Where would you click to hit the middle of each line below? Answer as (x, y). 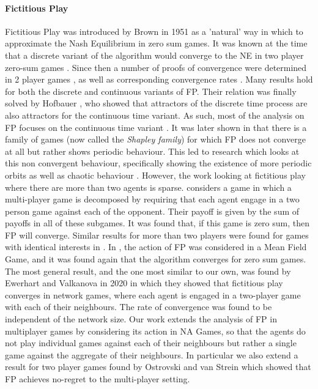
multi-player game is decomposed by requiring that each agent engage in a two (152, 199)
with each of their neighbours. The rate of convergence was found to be (139, 307)
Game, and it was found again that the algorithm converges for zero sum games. (156, 259)
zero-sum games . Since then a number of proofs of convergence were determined (156, 67)
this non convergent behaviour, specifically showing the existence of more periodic (158, 163)
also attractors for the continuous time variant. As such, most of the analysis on (155, 115)
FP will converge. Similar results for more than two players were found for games (157, 235)
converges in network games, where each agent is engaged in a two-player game (153, 295)
